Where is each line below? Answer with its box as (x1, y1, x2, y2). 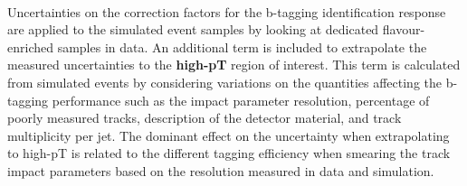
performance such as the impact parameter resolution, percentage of (52, 90, 430, 109)
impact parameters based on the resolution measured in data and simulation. (7, 161, 434, 180)
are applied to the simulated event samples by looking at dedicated (7, 20, 379, 39)
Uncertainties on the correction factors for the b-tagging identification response (7, 2, 446, 21)
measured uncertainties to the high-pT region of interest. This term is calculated (7, 55, 461, 74)
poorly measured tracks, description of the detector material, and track (7, 108, 402, 127)
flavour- (382, 20, 425, 39)
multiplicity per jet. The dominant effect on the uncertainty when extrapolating (7, 126, 450, 144)
